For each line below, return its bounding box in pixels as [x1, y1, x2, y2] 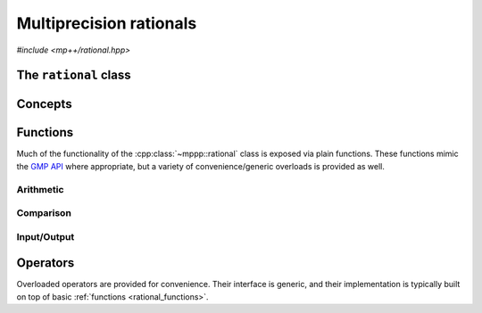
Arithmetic [16, 183, 64, 195]
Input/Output [16, 230, 75, 243]
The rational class [16, 68, 131, 83]
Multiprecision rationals [16, 13, 197, 33]
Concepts [16, 96, 72, 111]
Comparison [16, 207, 71, 219]
